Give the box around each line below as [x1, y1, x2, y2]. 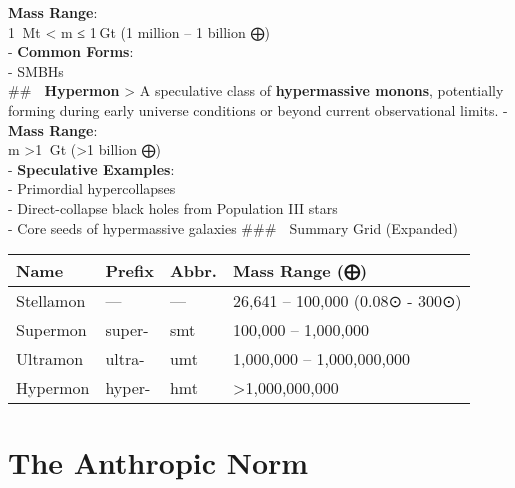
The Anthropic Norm [8, 442, 309, 483]
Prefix [105, 259, 154, 283]
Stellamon [16, 289, 86, 313]
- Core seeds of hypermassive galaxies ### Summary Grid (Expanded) [8, 217, 459, 238]
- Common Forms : [8, 41, 134, 62]
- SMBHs [8, 60, 64, 81]
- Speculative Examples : [8, 158, 175, 179]
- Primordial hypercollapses [8, 178, 176, 199]
